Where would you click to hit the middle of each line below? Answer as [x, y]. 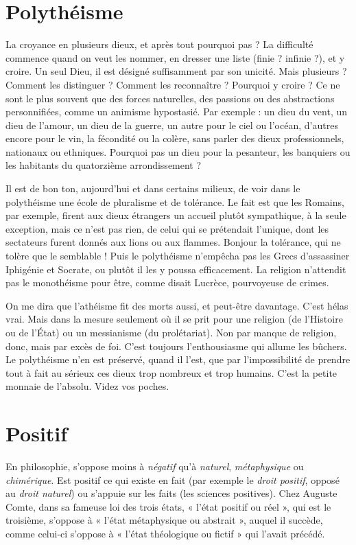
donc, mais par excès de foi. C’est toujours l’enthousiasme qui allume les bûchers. [176, 346]
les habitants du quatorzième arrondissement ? [104, 165]
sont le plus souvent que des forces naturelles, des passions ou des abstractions [170, 98]
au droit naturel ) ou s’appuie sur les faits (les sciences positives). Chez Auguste [171, 493]
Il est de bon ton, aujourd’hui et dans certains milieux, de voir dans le [153, 188]
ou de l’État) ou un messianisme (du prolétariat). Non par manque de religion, [171, 332]
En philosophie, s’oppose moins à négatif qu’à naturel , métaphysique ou [155, 466]
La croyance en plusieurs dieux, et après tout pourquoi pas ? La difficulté [159, 44]
